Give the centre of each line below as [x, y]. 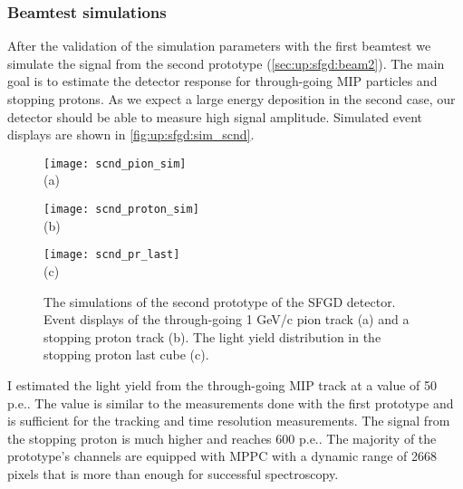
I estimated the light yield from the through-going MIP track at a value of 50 [222, 384]
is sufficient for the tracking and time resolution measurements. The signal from [229, 421]
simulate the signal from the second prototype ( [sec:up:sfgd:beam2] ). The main [226, 63]
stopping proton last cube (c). [126, 355]
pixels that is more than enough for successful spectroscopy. [173, 473]
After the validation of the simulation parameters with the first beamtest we [219, 46]
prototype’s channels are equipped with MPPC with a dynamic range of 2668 [222, 456]
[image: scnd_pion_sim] [115, 163]
